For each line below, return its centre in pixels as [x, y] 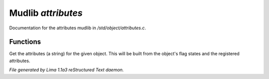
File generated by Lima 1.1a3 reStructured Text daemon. [67, 70]
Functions [25, 42]
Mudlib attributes [46, 13]
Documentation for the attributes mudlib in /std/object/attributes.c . [78, 28]
